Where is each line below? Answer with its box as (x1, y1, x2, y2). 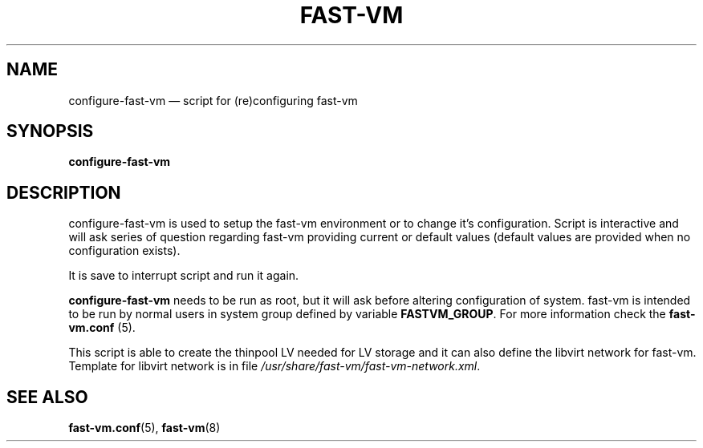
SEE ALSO (6, 386, 88, 407)
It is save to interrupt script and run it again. (68, 268, 299, 283)
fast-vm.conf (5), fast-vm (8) (68, 421, 221, 435)
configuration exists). (68, 244, 181, 258)
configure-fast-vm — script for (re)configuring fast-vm (68, 93, 358, 107)
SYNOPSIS (6, 121, 94, 142)
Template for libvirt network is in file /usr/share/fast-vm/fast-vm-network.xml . (68, 359, 481, 373)
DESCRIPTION (6, 182, 121, 203)
